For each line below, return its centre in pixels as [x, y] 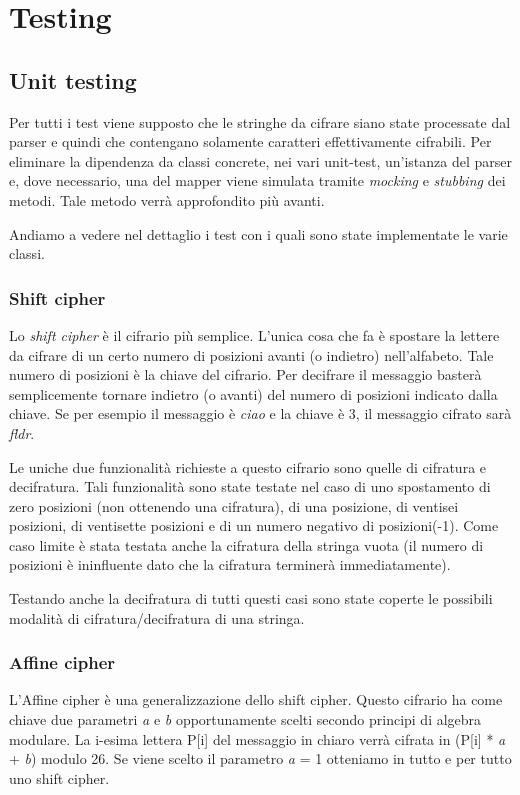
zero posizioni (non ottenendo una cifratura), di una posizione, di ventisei [234, 505]
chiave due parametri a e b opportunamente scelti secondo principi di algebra [245, 719]
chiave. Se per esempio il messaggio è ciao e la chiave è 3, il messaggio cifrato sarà [260, 413]
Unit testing [73, 79]
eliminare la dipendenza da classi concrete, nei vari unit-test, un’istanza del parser [261, 160]
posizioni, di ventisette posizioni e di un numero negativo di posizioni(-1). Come [254, 525]
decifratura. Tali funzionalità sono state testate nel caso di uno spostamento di [250, 486]
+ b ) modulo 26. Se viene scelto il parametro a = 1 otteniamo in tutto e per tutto [260, 758]
